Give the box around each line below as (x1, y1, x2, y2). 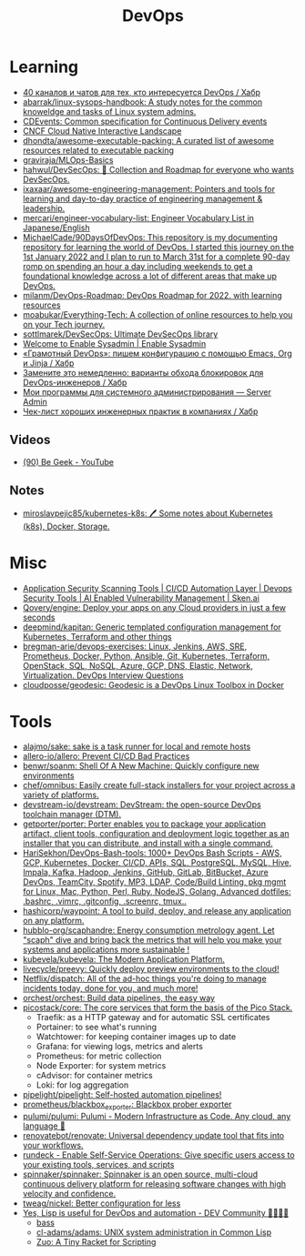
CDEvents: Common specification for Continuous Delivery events (22, 116, 268, 127)
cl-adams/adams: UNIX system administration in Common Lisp (36, 1227, 272, 1238)
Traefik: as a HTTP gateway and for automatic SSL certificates (36, 1012, 270, 1023)
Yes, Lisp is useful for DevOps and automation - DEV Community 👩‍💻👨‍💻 (22, 1208, 290, 1219)
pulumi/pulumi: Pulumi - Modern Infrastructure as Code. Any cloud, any (22, 1111, 291, 1122)
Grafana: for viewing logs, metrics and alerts (36, 1041, 203, 1052)
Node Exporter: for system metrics (36, 1060, 167, 1071)
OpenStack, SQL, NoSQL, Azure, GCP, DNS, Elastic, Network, (22, 660, 253, 671)
